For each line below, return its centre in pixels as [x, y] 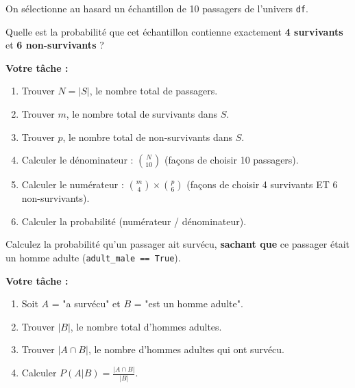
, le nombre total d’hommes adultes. [146, 326]
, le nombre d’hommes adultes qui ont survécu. [186, 349]
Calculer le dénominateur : [77, 160]
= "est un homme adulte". [188, 303]
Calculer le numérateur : [73, 184]
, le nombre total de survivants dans [142, 114]
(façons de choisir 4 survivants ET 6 [262, 184]
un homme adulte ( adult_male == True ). [93, 257]
